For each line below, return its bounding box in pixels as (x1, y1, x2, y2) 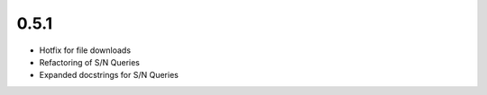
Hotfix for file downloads (39, 45, 131, 56)
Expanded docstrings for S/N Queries (39, 70, 179, 81)
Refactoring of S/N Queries (39, 56, 140, 67)
